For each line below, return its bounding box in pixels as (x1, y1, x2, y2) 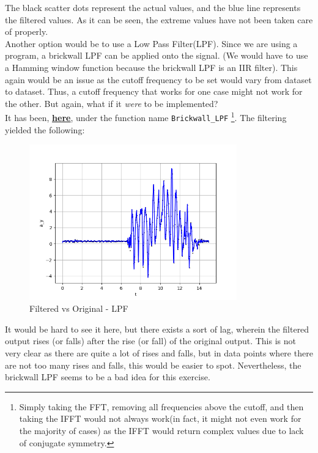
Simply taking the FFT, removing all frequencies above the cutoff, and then (19, 400, 304, 413)
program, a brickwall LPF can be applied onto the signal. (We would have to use (5, 49, 308, 62)
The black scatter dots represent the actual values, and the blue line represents (5, 1, 301, 13)
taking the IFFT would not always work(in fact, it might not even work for (19, 412, 301, 425)
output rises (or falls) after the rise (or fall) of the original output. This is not (5, 334, 296, 347)
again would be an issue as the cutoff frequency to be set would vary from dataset (5, 73, 312, 86)
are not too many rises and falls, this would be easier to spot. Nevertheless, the (5, 358, 301, 371)
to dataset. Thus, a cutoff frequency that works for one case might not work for (5, 85, 303, 98)
